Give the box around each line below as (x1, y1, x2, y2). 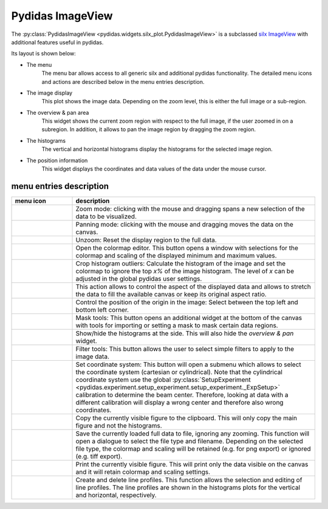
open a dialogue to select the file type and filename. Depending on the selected (75, 437, 304, 445)
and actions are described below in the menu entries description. (41, 78, 205, 85)
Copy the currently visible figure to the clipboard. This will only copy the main (75, 414, 298, 422)
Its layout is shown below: (11, 50, 76, 57)
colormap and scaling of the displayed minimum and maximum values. (75, 251, 277, 259)
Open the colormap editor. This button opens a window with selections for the (75, 244, 299, 252)
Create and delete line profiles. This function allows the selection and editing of (75, 476, 302, 484)
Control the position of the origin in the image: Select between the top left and (75, 298, 299, 306)
